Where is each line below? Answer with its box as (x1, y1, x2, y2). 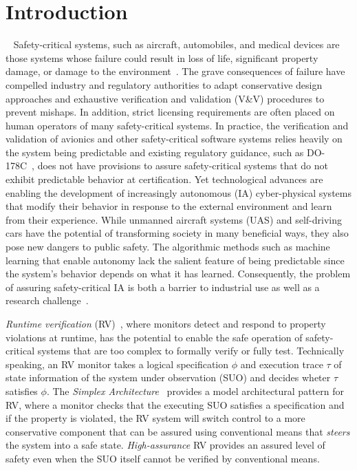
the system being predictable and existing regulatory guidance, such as (6, 145, 304, 159)
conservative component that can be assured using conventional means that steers (6, 424, 350, 438)
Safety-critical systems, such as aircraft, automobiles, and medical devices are (13, 37, 340, 52)
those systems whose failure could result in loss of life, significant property (6, 50, 318, 65)
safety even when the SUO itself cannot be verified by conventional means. (6, 451, 320, 465)
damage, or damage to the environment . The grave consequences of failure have (6, 64, 345, 78)
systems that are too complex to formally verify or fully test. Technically (37, 343, 345, 358)
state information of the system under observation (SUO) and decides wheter (6, 370, 331, 385)
